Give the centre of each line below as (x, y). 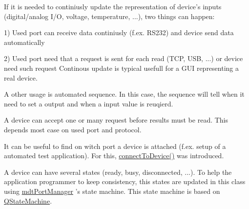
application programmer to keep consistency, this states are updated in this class (125, 181)
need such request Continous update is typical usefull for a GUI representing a (121, 68)
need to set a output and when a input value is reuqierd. (89, 103)
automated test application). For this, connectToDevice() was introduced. (114, 156)
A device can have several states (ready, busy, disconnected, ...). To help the (118, 172)
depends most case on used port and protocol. (73, 129)
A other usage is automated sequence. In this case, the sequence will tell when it (124, 94)
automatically (24, 42)
